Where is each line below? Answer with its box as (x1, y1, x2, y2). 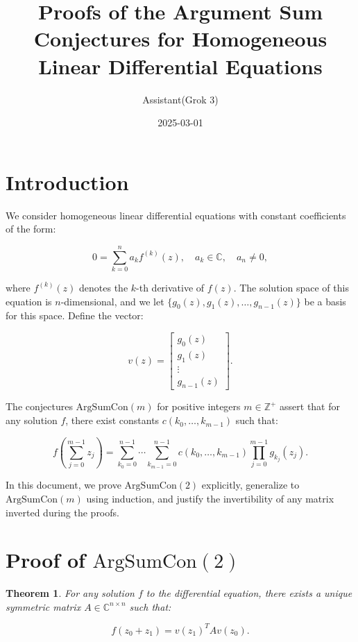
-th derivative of (136, 280, 205, 294)
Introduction (6, 167, 129, 196)
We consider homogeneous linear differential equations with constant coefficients (6, 208, 346, 222)
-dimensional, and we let (60, 294, 164, 308)
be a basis (304, 294, 346, 308)
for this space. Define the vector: (6, 308, 144, 323)
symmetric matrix (6, 599, 81, 614)
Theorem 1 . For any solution (6, 586, 135, 600)
